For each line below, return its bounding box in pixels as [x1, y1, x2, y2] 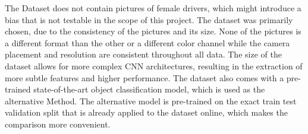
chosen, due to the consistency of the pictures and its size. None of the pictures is [5, 25, 301, 37]
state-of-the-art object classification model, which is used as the [33, 83, 265, 95]
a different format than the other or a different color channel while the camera [5, 36, 290, 49]
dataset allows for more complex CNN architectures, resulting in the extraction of [5, 59, 303, 72]
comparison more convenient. [5, 117, 111, 130]
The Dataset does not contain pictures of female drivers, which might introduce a [5, 2, 301, 14]
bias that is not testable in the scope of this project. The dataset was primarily [5, 13, 293, 25]
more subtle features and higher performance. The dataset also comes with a [5, 71, 284, 84]
